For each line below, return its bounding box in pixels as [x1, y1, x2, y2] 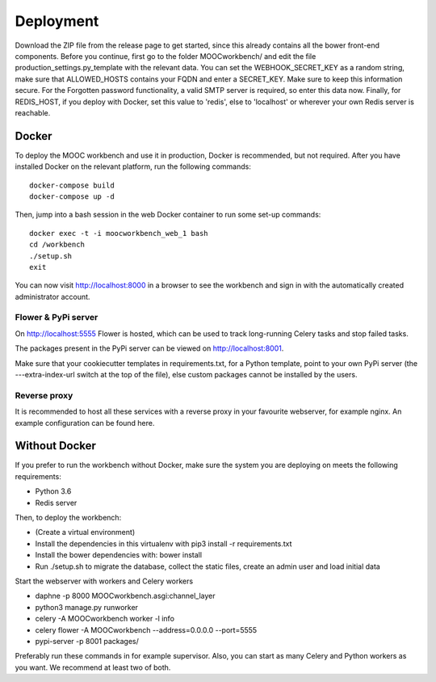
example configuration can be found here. [15, 418, 155, 427]
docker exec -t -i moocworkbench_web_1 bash [29, 229, 209, 238]
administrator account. [15, 292, 90, 301]
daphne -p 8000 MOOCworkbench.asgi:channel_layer [35, 591, 216, 601]
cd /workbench [29, 240, 85, 250]
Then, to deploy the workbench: [15, 513, 122, 523]
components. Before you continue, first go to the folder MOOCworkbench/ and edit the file [15, 51, 317, 61]
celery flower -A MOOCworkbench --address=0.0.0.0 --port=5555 [35, 625, 258, 634]
